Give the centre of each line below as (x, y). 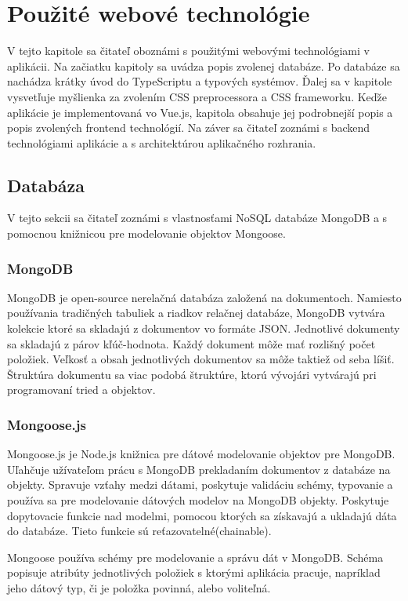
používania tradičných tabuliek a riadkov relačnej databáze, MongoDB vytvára (196, 313)
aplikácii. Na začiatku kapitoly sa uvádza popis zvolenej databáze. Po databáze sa (204, 66)
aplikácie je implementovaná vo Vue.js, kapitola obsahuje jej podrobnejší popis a (200, 112)
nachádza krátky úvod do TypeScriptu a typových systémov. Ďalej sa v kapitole (200, 81)
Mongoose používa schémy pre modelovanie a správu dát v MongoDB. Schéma (195, 557)
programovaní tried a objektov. (81, 390)
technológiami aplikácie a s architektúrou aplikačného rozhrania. (162, 142)
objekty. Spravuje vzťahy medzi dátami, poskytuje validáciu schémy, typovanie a (200, 484)
